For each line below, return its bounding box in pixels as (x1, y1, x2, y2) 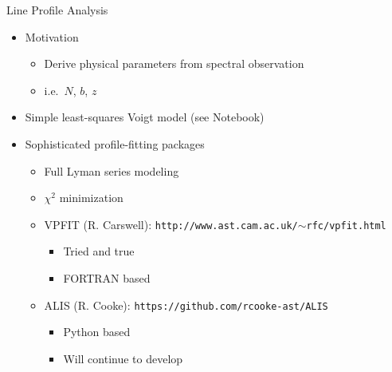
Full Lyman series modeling (44, 162, 179, 179)
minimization (59, 189, 123, 206)
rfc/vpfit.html (306, 220, 386, 232)
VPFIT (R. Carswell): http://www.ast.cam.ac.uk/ (44, 216, 298, 232)
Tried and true (63, 243, 135, 259)
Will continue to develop (63, 350, 183, 366)
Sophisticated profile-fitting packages (25, 135, 205, 152)
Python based (63, 323, 131, 340)
